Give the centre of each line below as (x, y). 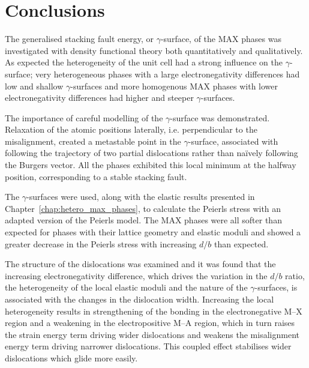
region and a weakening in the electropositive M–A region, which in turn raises (150, 323)
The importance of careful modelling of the (84, 117)
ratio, (295, 275)
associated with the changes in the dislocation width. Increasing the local (139, 299)
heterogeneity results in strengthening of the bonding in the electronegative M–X (154, 311)
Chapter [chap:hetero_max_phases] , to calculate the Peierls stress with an (143, 208)
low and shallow (34, 86)
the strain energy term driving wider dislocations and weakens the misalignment (152, 334)
